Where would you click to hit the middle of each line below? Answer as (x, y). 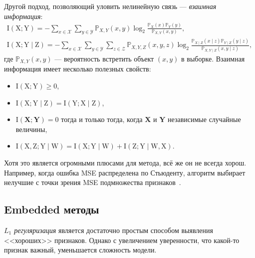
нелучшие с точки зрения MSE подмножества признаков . (93, 182)
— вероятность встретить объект (104, 58)
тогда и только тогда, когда (102, 119)
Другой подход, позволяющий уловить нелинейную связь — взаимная (110, 6)
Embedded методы (52, 209)
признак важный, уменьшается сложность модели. (80, 250)
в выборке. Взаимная (213, 58)
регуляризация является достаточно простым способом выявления (114, 230)
